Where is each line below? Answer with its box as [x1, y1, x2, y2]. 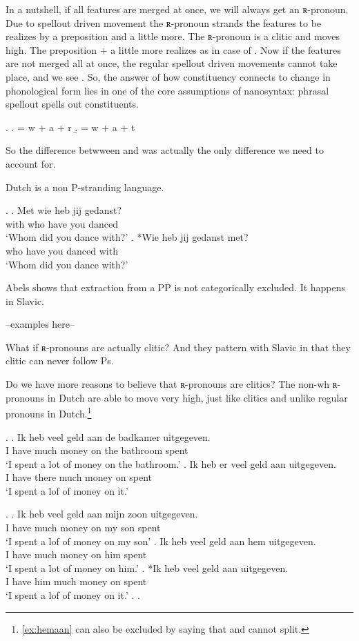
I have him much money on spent [6, 574, 147, 589]
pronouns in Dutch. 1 [6, 404, 92, 420]
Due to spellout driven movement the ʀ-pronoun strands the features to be [6, 15, 322, 30]
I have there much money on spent [6, 470, 153, 484]
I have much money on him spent [6, 547, 147, 562]
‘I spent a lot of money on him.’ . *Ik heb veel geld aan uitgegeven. [6, 560, 289, 575]
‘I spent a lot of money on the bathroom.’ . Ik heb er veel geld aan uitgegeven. [6, 456, 336, 471]
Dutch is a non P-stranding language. [6, 179, 164, 194]
